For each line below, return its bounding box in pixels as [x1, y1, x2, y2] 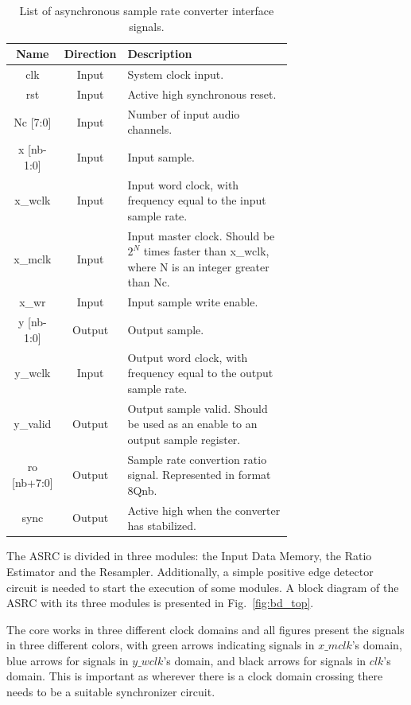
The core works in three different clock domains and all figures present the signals [6, 621, 405, 637]
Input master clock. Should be [127, 227, 275, 243]
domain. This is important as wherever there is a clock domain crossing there [6, 668, 383, 684]
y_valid [14, 415, 52, 432]
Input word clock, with [127, 176, 239, 193]
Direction [64, 45, 117, 62]
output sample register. [127, 430, 241, 447]
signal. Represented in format [127, 466, 271, 483]
